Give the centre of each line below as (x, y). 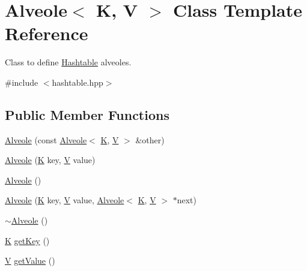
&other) (150, 139)
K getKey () (27, 240)
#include (22, 82)
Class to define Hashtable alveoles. (68, 62)
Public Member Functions (87, 114)
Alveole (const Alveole (46, 139)
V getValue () (30, 261)
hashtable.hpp (78, 82)
